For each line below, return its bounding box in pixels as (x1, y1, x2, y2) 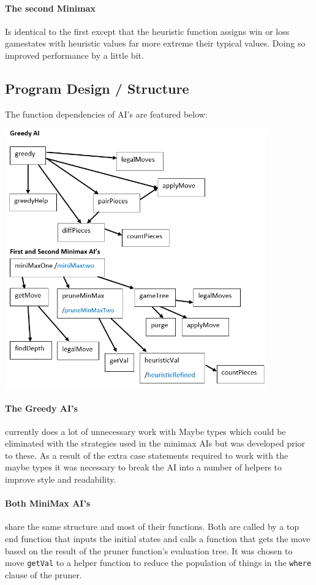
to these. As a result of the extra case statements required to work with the (5, 448, 288, 461)
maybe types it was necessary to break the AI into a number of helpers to (5, 461, 282, 474)
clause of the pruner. (5, 568, 82, 581)
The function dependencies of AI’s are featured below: (5, 107, 208, 120)
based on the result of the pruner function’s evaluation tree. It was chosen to (5, 544, 293, 557)
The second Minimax (5, 1, 96, 14)
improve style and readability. (5, 473, 116, 486)
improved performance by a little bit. (5, 48, 144, 61)
